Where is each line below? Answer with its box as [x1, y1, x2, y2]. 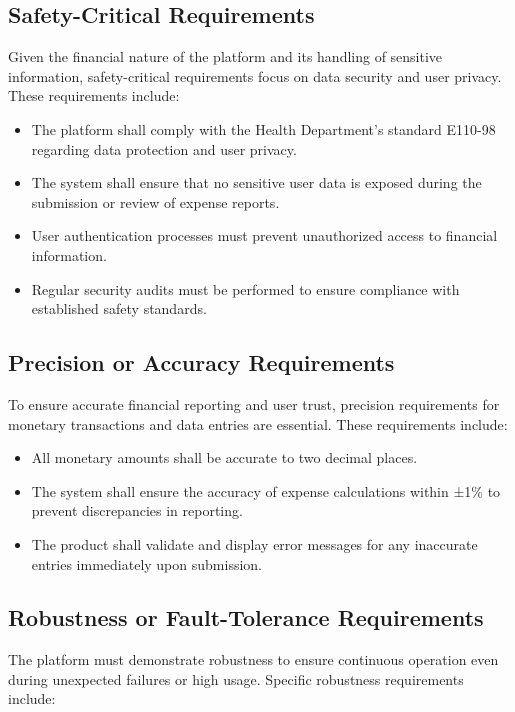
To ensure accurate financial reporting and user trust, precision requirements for [8, 393, 500, 414]
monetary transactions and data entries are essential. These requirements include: [8, 413, 508, 434]
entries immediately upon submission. [31, 553, 262, 574]
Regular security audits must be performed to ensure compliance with [31, 278, 460, 299]
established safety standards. [31, 298, 207, 319]
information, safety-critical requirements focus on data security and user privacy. [8, 65, 502, 86]
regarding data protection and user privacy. [31, 138, 297, 159]
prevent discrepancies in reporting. [31, 500, 243, 521]
